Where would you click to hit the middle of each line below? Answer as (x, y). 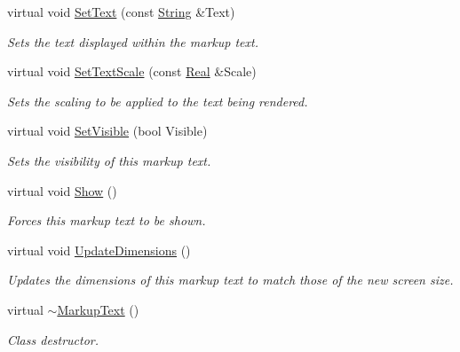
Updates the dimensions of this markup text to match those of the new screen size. (230, 280)
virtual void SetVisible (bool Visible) (107, 131)
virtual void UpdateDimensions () (99, 250)
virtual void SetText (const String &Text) (121, 12)
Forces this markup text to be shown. (107, 220)
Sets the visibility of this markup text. (109, 160)
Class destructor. (53, 339)
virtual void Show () (62, 190)
